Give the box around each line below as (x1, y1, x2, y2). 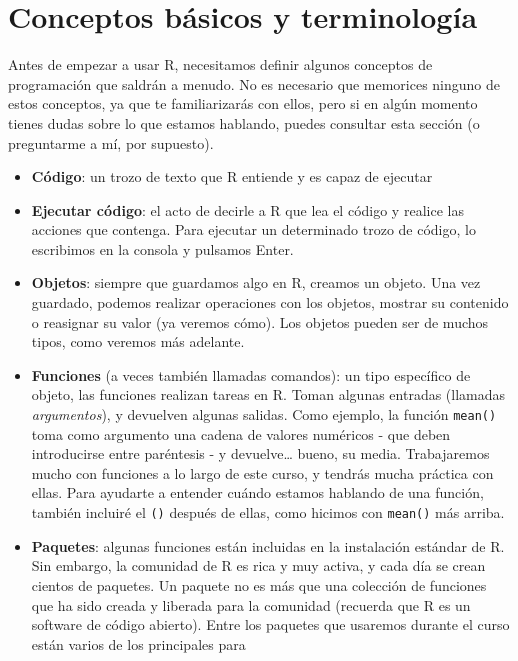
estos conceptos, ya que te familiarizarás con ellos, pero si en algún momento (8, 93, 478, 114)
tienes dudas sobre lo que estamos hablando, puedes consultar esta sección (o (8, 112, 480, 133)
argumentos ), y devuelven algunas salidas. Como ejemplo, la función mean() (31, 404, 497, 425)
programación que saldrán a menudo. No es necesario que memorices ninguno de (8, 73, 501, 94)
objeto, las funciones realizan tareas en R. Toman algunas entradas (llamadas (31, 384, 506, 405)
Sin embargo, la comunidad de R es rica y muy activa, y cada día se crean (31, 555, 486, 576)
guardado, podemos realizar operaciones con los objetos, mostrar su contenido (31, 292, 509, 313)
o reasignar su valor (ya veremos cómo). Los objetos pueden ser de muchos (31, 311, 489, 332)
